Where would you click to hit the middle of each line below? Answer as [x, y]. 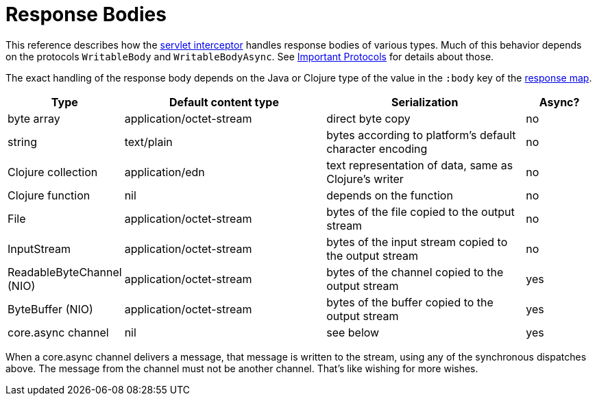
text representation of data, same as [420, 165]
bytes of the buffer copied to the [410, 302]
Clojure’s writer [365, 179]
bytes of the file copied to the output [421, 211]
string [22, 142]
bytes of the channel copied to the [415, 272]
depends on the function [390, 195]
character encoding [377, 148]
